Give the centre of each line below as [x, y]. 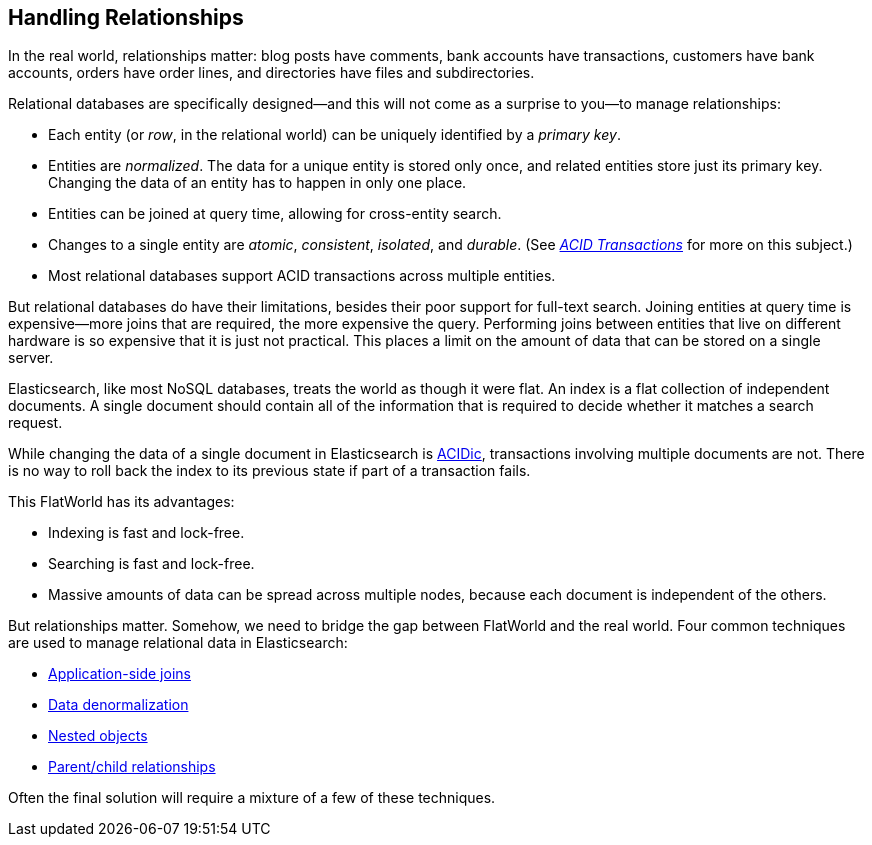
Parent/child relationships [132, 767]
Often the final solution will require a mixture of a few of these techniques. [252, 798]
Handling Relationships [126, 17]
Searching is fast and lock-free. [151, 564]
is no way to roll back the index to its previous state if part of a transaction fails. [269, 471]
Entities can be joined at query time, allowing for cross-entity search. [275, 214]
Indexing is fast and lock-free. [146, 533]
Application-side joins [119, 674]
